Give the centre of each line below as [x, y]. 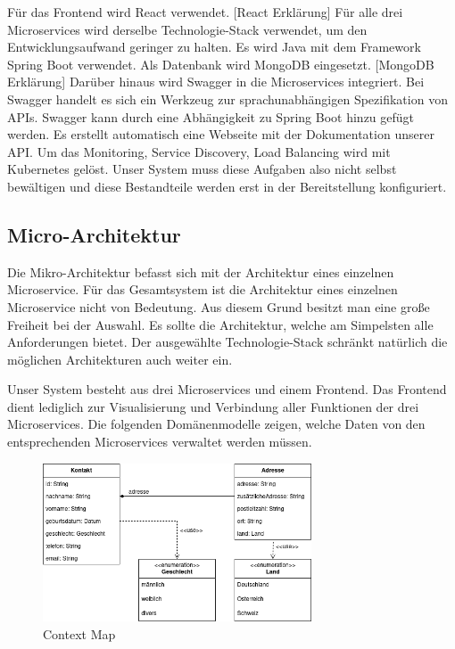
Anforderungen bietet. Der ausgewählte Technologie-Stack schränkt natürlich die [227, 342]
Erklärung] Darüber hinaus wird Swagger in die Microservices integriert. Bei [216, 82]
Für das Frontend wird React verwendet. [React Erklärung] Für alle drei [205, 12]
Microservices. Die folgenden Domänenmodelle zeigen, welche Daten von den [216, 424]
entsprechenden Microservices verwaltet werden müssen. [160, 442]
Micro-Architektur [94, 234]
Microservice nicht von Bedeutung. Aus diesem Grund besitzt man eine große [219, 306]
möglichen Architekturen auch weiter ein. [120, 359]
